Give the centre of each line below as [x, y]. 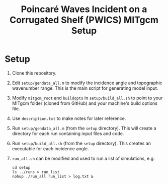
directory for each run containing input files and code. [68, 133]
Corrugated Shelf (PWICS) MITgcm [84, 20]
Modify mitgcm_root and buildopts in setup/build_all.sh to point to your [87, 98]
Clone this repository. [34, 73]
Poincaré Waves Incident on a [84, 9]
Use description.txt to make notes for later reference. [69, 118]
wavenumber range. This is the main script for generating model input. [85, 88]
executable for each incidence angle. [50, 148]
